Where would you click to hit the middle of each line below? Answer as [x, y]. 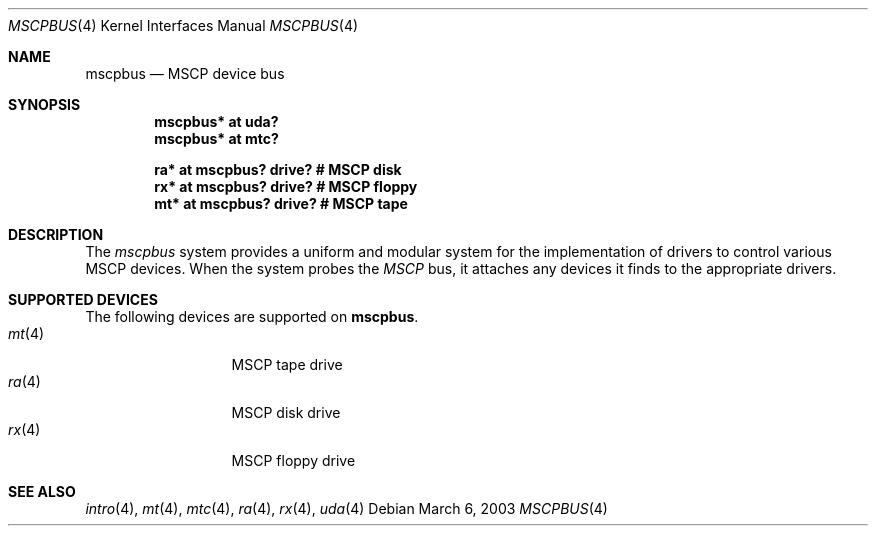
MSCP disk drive [286, 412]
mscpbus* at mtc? [216, 138]
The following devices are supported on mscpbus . [252, 316]
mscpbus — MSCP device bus [185, 73]
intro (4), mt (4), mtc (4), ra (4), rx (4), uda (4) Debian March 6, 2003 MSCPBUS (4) [346, 508]
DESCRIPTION [56, 234]
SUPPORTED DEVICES [83, 299]
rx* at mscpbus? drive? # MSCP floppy [286, 186]
